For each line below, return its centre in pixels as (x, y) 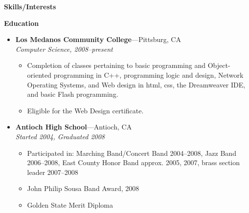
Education (22, 23)
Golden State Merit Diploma (70, 204)
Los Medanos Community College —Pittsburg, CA (98, 39)
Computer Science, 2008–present (64, 49)
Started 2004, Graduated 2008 (60, 136)
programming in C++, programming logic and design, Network (148, 75)
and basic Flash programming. (73, 94)
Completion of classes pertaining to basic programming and (116, 65)
